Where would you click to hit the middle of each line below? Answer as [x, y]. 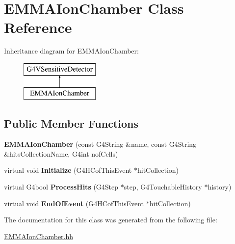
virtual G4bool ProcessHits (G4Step [61, 187]
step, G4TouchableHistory [163, 187]
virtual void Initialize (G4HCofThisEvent [68, 170]
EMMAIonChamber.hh [39, 236]
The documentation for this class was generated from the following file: [111, 220]
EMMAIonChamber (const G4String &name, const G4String [100, 144]
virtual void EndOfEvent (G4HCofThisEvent [74, 203]
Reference [38, 27]
